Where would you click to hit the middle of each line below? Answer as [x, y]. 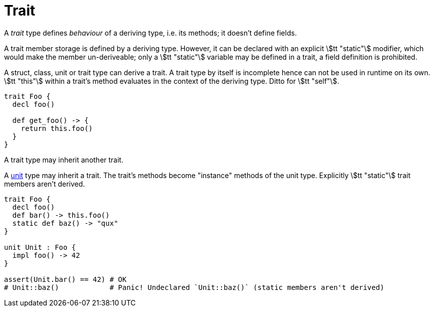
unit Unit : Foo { [40, 247]
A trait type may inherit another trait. [64, 160]
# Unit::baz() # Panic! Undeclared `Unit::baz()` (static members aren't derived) [194, 287]
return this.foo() [57, 128]
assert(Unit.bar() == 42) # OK [65, 279]
